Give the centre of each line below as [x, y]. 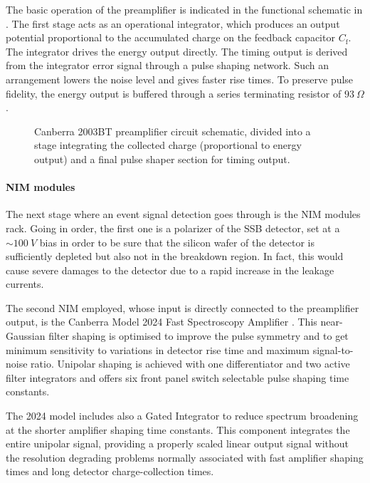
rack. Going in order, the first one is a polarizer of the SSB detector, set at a [173, 228]
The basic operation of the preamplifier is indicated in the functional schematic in [184, 9]
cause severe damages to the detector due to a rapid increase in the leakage [170, 270]
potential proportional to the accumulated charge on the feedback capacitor [170, 37]
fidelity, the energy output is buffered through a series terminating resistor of [174, 93]
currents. [25, 284]
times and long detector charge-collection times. [110, 471]
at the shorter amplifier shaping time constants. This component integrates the [178, 429]
